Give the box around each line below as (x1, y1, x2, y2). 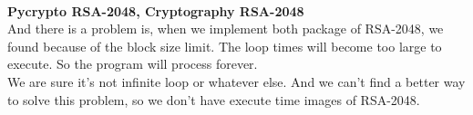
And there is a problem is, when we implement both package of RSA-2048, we (7, 19, 444, 38)
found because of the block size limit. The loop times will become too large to (7, 36, 442, 55)
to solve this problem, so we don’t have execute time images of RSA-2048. (7, 90, 420, 109)
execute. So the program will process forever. (7, 54, 258, 73)
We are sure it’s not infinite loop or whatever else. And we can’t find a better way (7, 72, 466, 91)
